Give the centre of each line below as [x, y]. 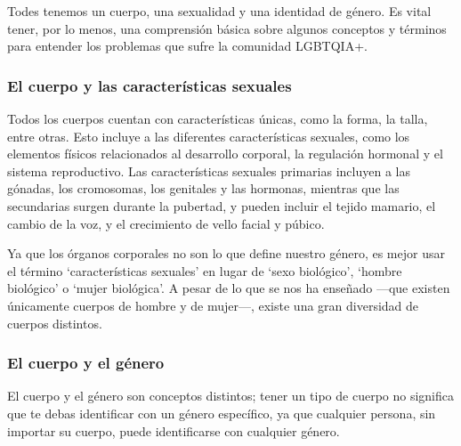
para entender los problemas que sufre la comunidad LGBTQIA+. [187, 46]
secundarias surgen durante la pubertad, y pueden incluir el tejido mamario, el [222, 205]
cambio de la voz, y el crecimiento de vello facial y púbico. [166, 223]
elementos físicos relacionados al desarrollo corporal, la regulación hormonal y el [225, 154]
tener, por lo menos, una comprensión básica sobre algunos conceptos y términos [227, 28]
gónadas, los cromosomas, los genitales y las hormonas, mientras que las [203, 188]
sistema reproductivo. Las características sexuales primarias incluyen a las [209, 170]
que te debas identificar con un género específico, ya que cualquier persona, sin [222, 413]
